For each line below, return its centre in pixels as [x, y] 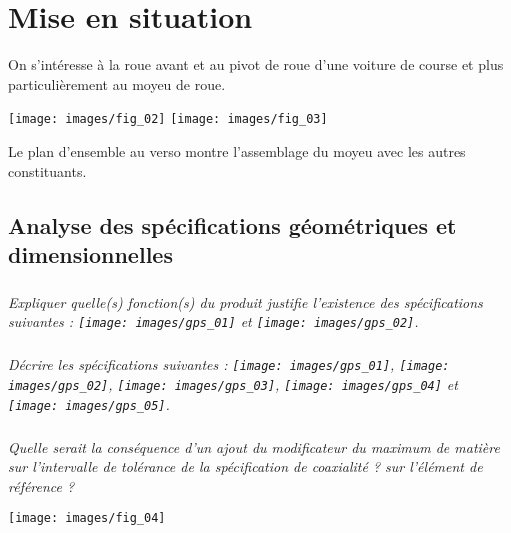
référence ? [41, 485]
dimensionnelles [90, 253]
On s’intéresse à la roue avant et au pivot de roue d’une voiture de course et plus [256, 64]
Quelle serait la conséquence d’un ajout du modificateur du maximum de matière [254, 446]
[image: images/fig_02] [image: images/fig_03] [168, 119]
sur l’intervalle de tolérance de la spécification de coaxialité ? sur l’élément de [245, 466]
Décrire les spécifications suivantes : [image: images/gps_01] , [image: [229, 364]
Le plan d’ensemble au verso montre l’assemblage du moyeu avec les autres [237, 150]
